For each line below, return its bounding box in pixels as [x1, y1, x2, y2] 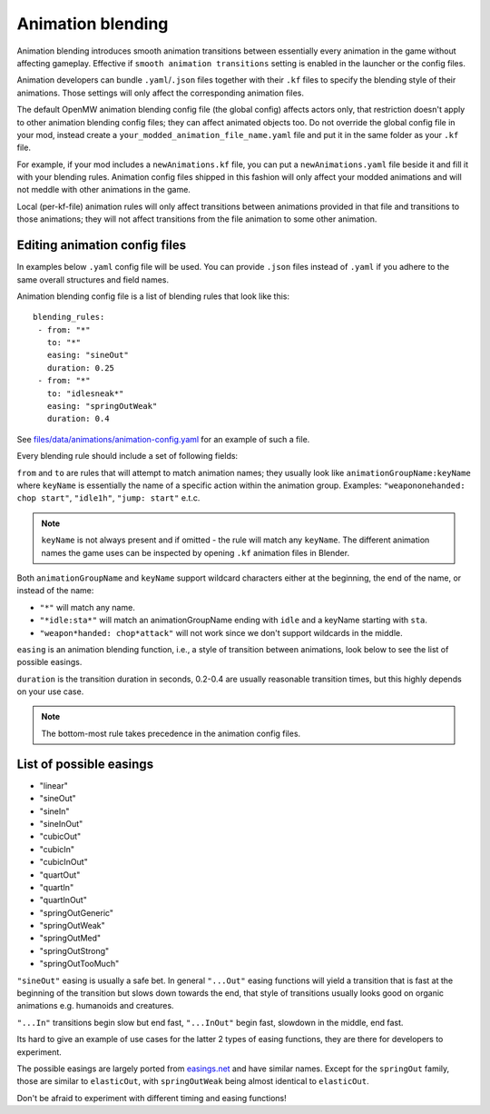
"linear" [39, 780, 68, 791]
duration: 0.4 [46, 413, 110, 424]
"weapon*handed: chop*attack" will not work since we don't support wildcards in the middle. [39, 627, 403, 638]
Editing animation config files [16, 237, 186, 254]
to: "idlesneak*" [46, 388, 124, 399]
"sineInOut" [39, 818, 83, 829]
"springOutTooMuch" [39, 959, 120, 970]
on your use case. [16, 686, 84, 697]
